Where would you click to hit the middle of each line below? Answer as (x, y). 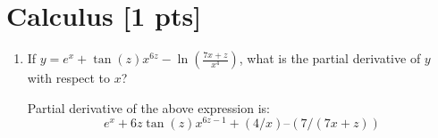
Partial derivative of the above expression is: (149, 107)
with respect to (69, 78)
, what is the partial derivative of (330, 58)
